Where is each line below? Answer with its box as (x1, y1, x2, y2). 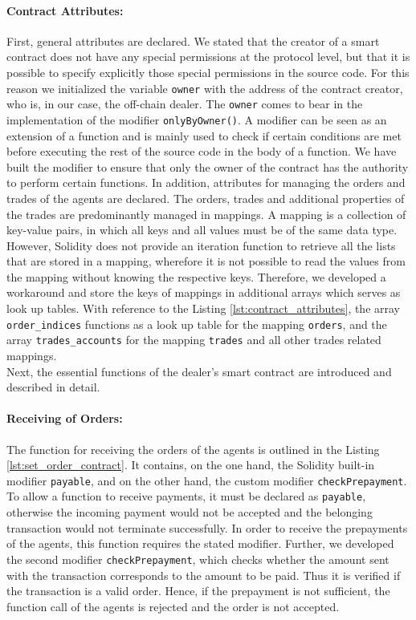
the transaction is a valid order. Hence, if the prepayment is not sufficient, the (6, 582, 390, 599)
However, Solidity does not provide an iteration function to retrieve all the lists (6, 237, 396, 253)
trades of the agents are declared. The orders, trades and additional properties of (6, 189, 405, 206)
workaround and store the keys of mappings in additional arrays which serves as (6, 284, 401, 301)
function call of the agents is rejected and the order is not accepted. (6, 598, 340, 614)
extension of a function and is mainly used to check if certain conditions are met (6, 127, 402, 144)
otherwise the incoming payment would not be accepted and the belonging (6, 504, 373, 521)
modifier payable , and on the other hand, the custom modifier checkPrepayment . (6, 472, 407, 488)
